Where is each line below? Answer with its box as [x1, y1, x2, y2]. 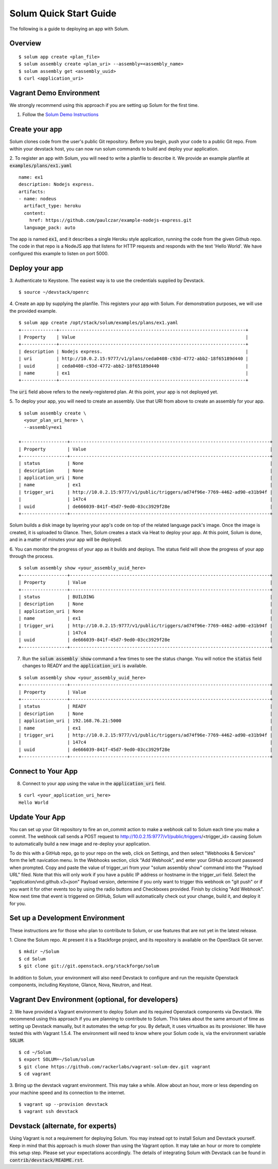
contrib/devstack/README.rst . [9, 1157, 84, 1163]
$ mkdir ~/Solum [18, 949, 59, 955]
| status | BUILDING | [18, 594, 273, 599]
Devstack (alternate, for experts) [9, 1122, 117, 1130]
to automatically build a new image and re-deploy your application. [9, 840, 151, 847]
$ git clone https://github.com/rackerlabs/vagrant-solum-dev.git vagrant [18, 1064, 211, 1069]
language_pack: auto [24, 224, 76, 231]
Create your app [9, 125, 63, 134]
